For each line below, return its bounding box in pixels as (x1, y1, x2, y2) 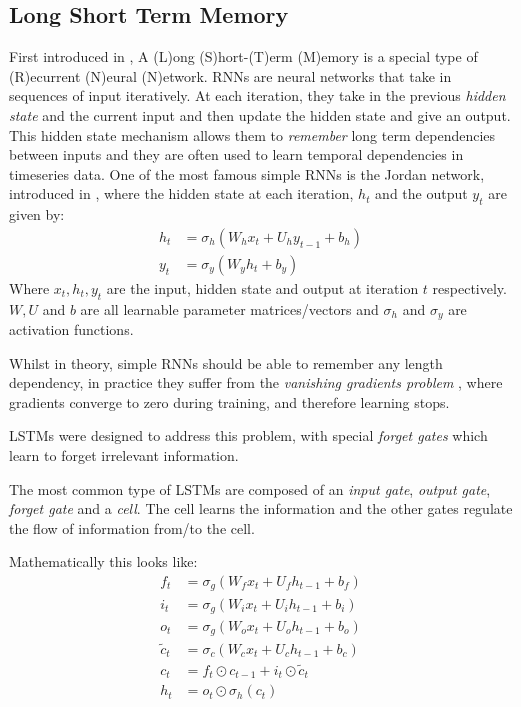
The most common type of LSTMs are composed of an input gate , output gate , (9, 478, 491, 499)
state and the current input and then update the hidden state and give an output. (9, 104, 511, 125)
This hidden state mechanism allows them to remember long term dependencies (9, 124, 496, 145)
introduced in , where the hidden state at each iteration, (9, 183, 354, 204)
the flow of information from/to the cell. (9, 517, 255, 538)
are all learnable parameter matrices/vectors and (80, 298, 379, 319)
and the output (375, 183, 468, 204)
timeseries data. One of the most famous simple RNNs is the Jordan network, (9, 163, 485, 184)
